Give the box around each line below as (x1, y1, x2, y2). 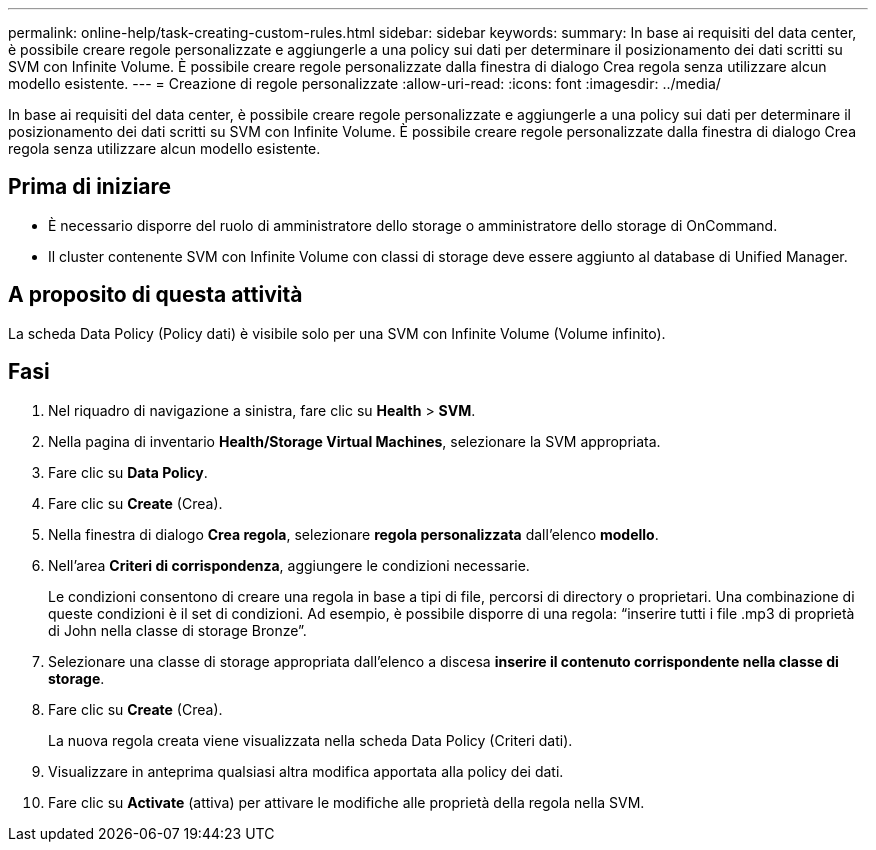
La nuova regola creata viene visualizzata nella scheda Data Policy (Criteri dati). (48, 731, 573, 749)
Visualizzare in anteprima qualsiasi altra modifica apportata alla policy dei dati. (48, 762, 564, 780)
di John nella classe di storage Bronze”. (48, 621, 307, 639)
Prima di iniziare (8, 174, 172, 200)
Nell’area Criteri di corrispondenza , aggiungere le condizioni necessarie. (48, 556, 530, 574)
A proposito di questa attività (8, 282, 303, 308)
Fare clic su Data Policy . (48, 463, 208, 481)
